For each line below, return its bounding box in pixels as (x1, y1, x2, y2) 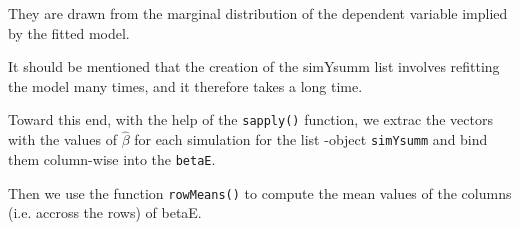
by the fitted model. (8, 22, 130, 43)
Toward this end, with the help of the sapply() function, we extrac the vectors (8, 109, 493, 130)
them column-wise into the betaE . (8, 148, 216, 169)
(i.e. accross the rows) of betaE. (8, 202, 202, 223)
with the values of (8, 129, 117, 150)
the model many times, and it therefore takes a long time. (8, 75, 363, 96)
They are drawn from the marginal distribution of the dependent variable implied (8, 3, 508, 23)
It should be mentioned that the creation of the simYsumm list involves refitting (8, 56, 500, 77)
